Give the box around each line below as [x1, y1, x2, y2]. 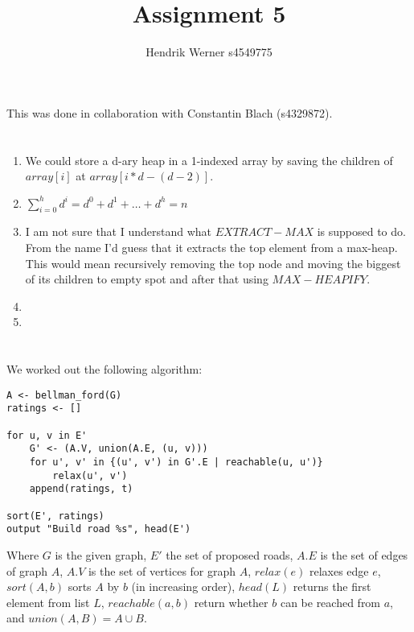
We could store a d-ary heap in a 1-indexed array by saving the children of [25, 151, 393, 168]
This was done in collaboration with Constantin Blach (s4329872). [6, 104, 333, 121]
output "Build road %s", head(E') [6, 523, 191, 535]
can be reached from [280, 593, 381, 610]
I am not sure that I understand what [25, 223, 212, 240]
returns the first [293, 578, 371, 595]
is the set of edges [320, 547, 408, 564]
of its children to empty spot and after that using [25, 271, 268, 287]
